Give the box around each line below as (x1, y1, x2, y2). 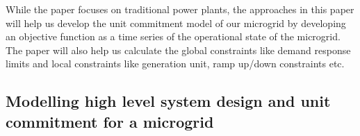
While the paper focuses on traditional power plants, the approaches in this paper (6, 2, 354, 16)
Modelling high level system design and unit (6, 90, 331, 112)
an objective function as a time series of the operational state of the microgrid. (6, 29, 341, 44)
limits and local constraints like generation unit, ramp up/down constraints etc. (6, 56, 345, 71)
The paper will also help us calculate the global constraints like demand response (6, 42, 351, 57)
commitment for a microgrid (6, 110, 214, 132)
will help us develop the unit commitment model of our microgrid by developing (6, 15, 346, 30)
